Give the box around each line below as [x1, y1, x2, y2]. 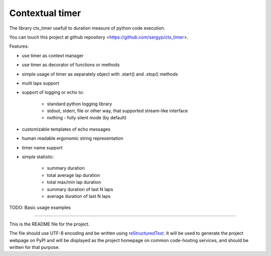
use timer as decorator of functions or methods [22, 62, 120, 68]
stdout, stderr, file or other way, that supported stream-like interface [47, 108, 188, 114]
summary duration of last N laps [47, 186, 113, 192]
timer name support [22, 144, 63, 150]
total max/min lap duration [47, 179, 101, 185]
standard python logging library [47, 101, 112, 107]
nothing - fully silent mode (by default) [47, 115, 126, 121]
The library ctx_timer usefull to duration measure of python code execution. [9, 25, 166, 31]
